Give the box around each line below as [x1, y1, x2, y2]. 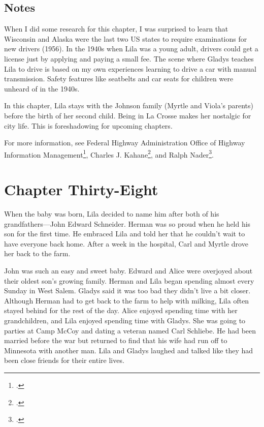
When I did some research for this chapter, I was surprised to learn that [4, 23, 228, 34]
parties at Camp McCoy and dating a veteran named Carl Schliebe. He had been [4, 325, 256, 335]
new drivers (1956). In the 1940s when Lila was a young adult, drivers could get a [4, 43, 258, 54]
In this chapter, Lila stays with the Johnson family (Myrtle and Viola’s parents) [4, 100, 253, 111]
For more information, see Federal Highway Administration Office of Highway [4, 137, 245, 148]
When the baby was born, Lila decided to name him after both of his [4, 208, 219, 219]
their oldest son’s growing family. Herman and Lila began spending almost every [4, 275, 254, 286]
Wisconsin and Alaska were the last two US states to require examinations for [4, 33, 247, 44]
